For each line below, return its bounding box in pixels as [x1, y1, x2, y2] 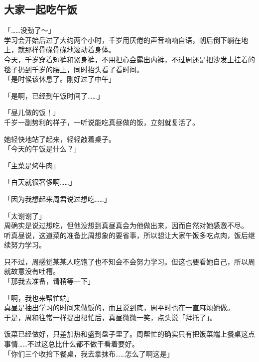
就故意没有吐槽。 [4, 266, 60, 276]
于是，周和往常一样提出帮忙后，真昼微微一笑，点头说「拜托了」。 [4, 312, 217, 322]
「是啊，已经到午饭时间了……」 [4, 90, 104, 101]
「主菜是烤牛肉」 [4, 160, 60, 170]
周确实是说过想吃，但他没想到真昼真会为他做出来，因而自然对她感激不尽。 [4, 220, 248, 231]
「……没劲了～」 [4, 25, 55, 35]
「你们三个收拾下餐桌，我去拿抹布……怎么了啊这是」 [4, 348, 174, 359]
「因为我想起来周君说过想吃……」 [4, 193, 111, 204]
